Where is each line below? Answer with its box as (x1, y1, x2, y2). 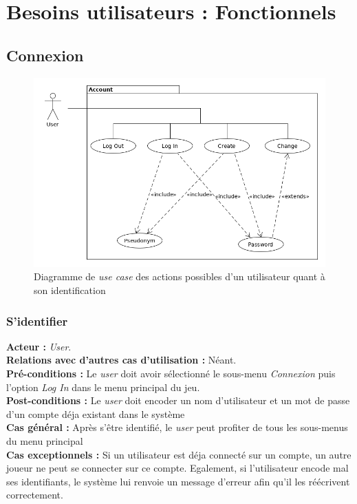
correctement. (6, 487, 63, 502)
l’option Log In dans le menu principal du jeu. (6, 379, 200, 394)
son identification (34, 283, 106, 297)
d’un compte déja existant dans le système (6, 406, 185, 421)
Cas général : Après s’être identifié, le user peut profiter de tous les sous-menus (6, 420, 348, 434)
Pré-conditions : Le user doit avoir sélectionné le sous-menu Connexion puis (6, 366, 336, 381)
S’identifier (6, 312, 68, 329)
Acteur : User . (6, 339, 72, 353)
